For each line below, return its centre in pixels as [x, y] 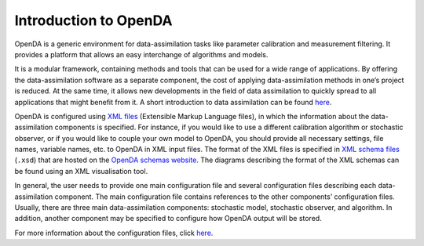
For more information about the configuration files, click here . [114, 233]
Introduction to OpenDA [93, 20]
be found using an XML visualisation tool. [81, 171]
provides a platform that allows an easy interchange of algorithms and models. [141, 54]
